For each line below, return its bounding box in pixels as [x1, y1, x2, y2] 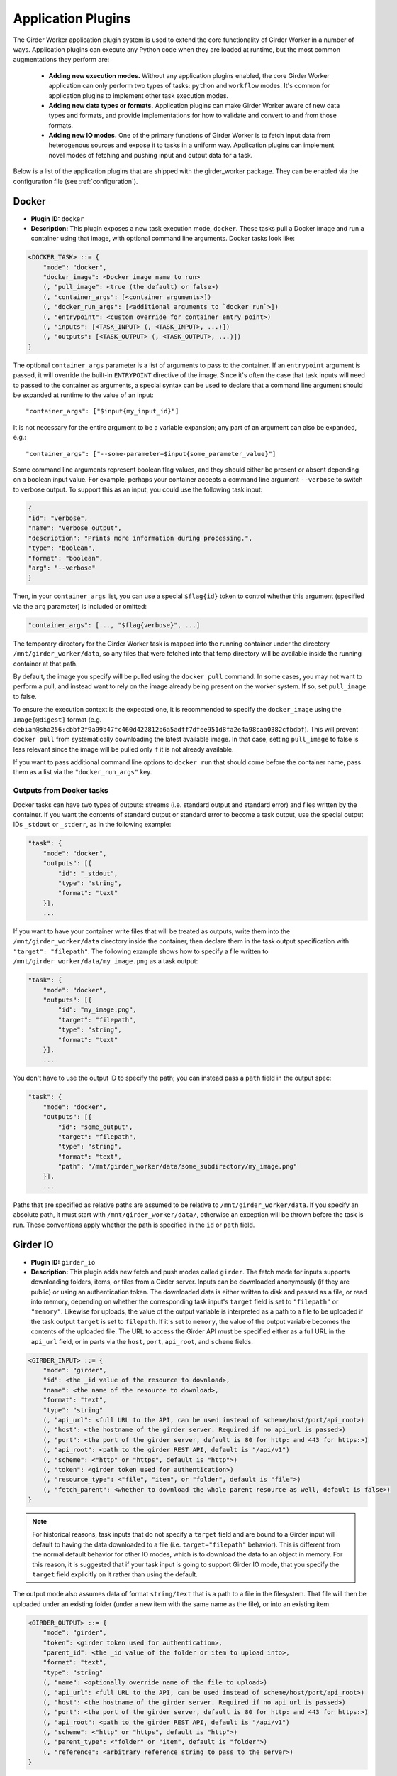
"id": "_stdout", [57, 869, 118, 877]
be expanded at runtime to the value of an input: [13, 391, 154, 399]
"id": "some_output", [57, 1122, 133, 1131]
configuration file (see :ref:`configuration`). [13, 177, 138, 185]
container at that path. [13, 659, 78, 668]
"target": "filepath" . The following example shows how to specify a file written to [13, 947, 269, 955]
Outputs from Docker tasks [13, 786, 109, 796]
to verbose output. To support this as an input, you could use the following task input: [13, 485, 263, 494]
